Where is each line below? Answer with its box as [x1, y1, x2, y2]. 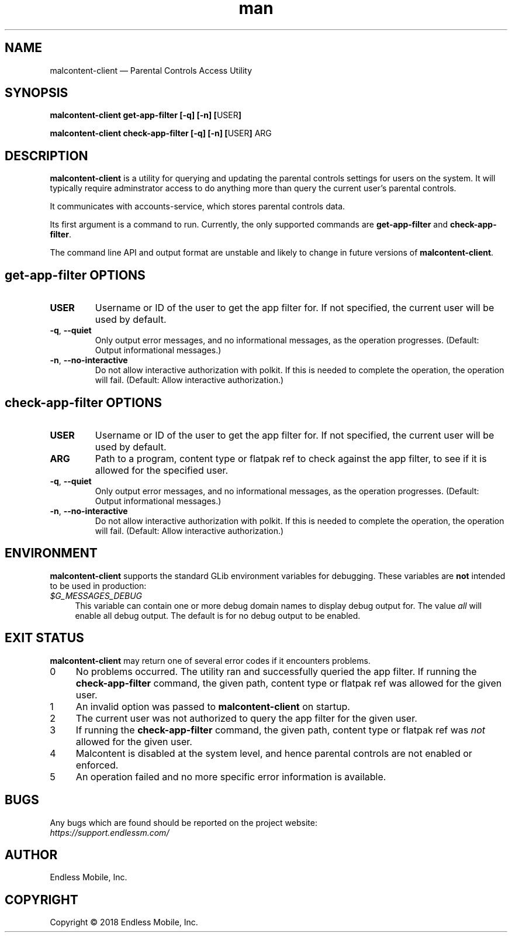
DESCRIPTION [5, 148, 88, 163]
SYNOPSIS [5, 85, 68, 101]
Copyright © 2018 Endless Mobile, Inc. [50, 917, 198, 928]
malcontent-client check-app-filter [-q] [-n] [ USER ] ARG [50, 128, 272, 139]
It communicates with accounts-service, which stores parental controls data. [50, 201, 345, 212]
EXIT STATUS [5, 631, 84, 646]
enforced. [75, 759, 119, 771]
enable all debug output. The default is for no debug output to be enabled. [75, 610, 361, 621]
